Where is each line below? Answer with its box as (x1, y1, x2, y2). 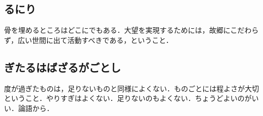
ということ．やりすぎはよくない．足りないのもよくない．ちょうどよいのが (4, 93, 252, 103)
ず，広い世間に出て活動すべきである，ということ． (4, 34, 173, 45)
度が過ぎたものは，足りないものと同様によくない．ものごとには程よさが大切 (4, 83, 259, 93)
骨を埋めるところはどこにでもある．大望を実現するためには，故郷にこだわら (4, 25, 259, 35)
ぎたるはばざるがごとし (4, 59, 121, 75)
